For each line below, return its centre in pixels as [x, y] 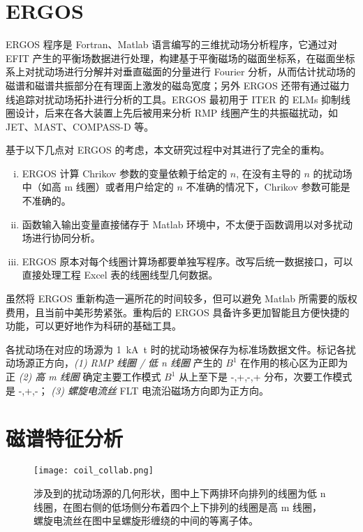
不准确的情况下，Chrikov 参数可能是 [268, 187]
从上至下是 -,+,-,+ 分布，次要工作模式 [266, 376]
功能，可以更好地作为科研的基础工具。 [94, 326]
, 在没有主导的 [268, 173]
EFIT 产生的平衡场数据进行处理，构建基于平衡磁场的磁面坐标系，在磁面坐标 [180, 58]
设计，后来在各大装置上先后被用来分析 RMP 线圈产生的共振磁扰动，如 [176, 113]
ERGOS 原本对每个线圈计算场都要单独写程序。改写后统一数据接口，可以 [187, 261]
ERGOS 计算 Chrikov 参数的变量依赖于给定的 [125, 173]
